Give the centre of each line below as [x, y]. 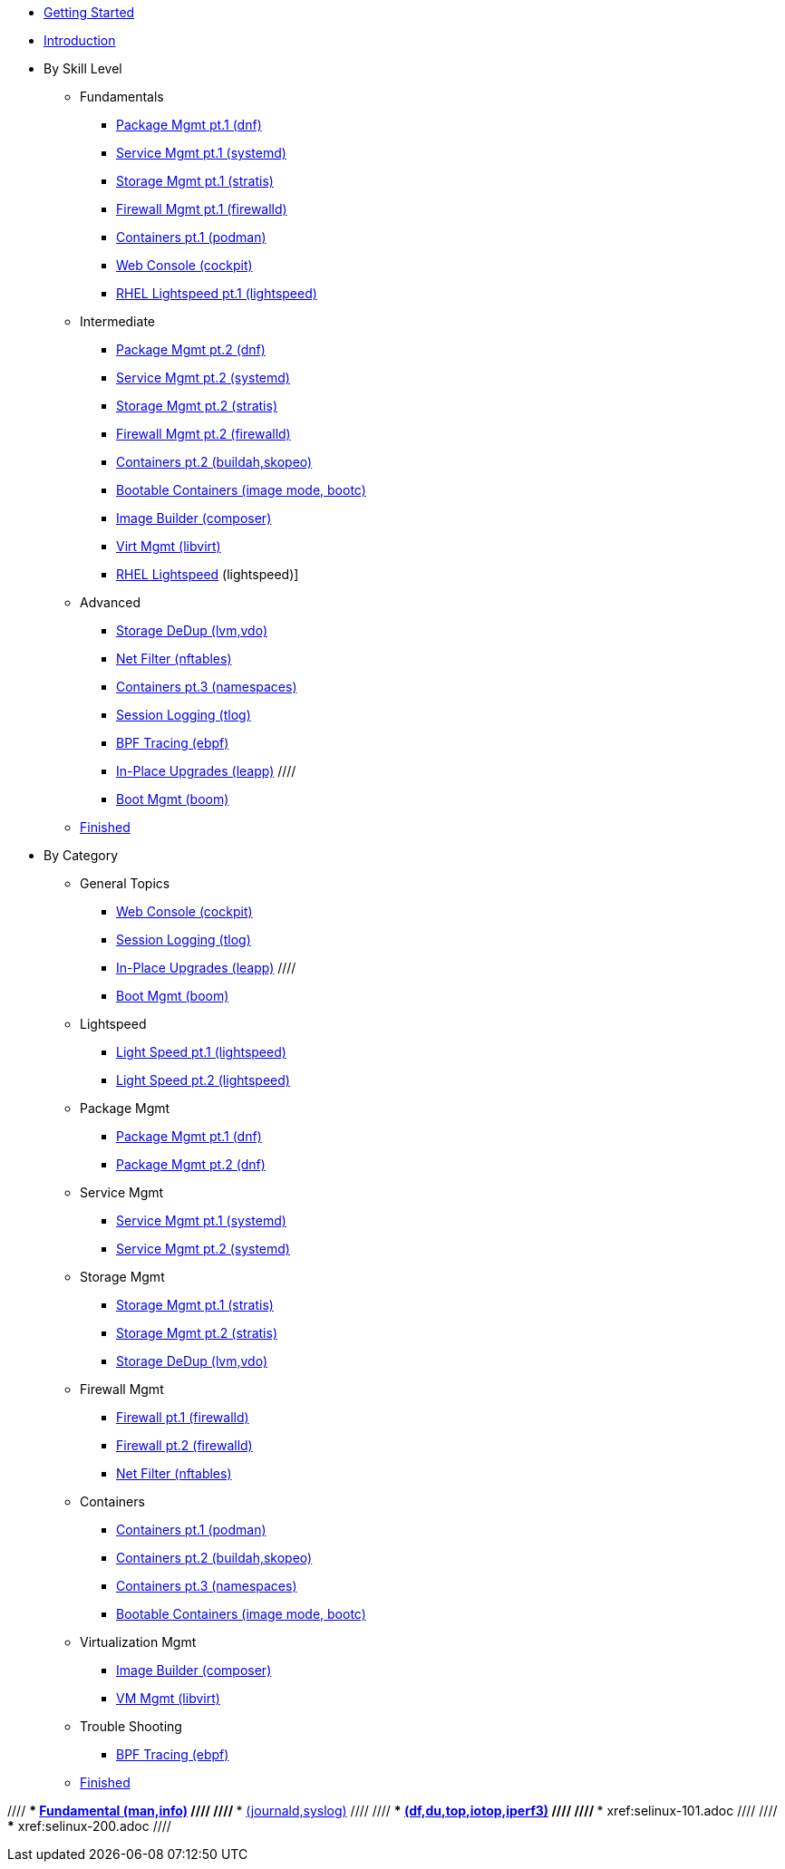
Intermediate [117, 321]
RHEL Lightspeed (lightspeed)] [208, 574]
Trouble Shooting [131, 1726]
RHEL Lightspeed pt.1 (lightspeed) [217, 293]
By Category [81, 855]
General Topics [125, 883]
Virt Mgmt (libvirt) [169, 546]
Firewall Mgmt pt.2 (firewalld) [204, 434]
